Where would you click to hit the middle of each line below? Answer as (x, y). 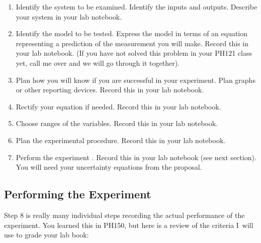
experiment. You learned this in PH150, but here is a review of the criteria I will (129, 225)
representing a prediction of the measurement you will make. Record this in (132, 43)
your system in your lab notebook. (69, 16)
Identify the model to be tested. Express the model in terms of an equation (132, 33)
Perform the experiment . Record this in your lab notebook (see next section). (136, 157)
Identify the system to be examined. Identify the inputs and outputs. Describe (137, 7)
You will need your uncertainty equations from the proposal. (109, 167)
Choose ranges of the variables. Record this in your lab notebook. (117, 123)
